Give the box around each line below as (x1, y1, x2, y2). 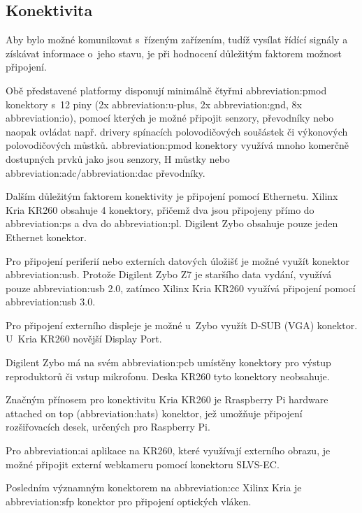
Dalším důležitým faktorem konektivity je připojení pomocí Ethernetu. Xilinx (6, 189, 338, 203)
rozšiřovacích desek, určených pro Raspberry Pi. (6, 419, 210, 434)
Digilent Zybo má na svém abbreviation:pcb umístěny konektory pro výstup (6, 355, 331, 370)
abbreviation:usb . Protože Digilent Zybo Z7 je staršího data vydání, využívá (6, 267, 332, 282)
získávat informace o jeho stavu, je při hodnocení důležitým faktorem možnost (6, 45, 342, 60)
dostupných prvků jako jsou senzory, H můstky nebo (6, 151, 230, 166)
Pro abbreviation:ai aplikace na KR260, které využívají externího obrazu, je (6, 443, 331, 458)
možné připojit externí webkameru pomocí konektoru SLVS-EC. (6, 456, 280, 471)
